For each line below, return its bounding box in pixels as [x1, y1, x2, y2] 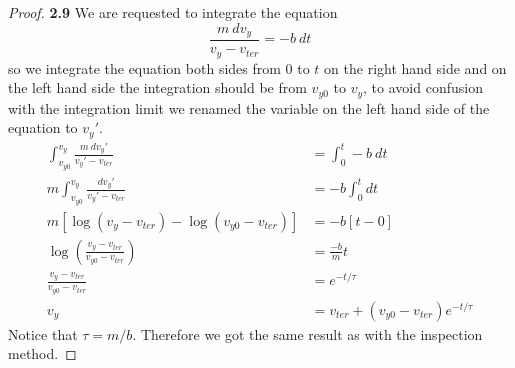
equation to [8, 117, 78, 138]
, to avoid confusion [363, 77, 483, 98]
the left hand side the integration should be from [8, 77, 307, 98]
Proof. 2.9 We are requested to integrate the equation [8, 2, 338, 22]
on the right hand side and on [324, 57, 507, 78]
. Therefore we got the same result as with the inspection [132, 323, 483, 344]
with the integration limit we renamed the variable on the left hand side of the [8, 97, 490, 118]
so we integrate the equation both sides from [8, 57, 281, 78]
